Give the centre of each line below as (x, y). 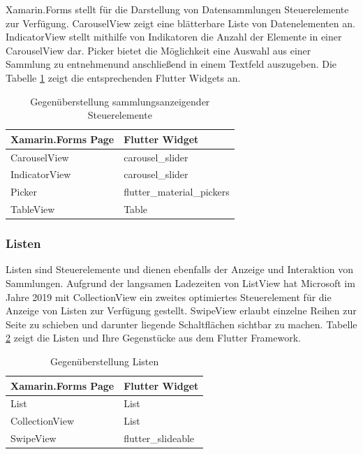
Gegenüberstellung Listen (105, 361)
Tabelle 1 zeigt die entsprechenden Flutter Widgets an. (123, 77)
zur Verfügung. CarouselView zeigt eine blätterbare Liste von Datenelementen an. (180, 23)
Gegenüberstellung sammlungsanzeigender (120, 101)
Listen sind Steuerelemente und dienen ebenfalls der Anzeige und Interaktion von (179, 269)
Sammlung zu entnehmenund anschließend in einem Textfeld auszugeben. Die (171, 64)
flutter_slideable (159, 438)
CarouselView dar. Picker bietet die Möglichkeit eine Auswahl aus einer (158, 50)
